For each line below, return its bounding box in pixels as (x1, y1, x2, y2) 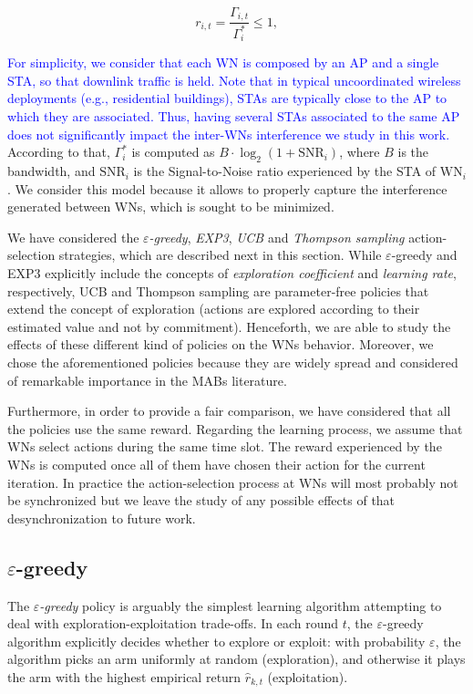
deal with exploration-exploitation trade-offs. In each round (7, 614, 339, 633)
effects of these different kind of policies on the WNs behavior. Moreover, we (7, 335, 434, 354)
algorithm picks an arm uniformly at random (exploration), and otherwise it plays (7, 649, 466, 668)
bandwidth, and (7, 161, 96, 181)
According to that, (7, 142, 110, 161)
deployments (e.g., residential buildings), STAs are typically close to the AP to (7, 88, 447, 108)
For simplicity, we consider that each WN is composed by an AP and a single (7, 53, 439, 72)
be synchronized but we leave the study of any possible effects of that (7, 491, 396, 510)
